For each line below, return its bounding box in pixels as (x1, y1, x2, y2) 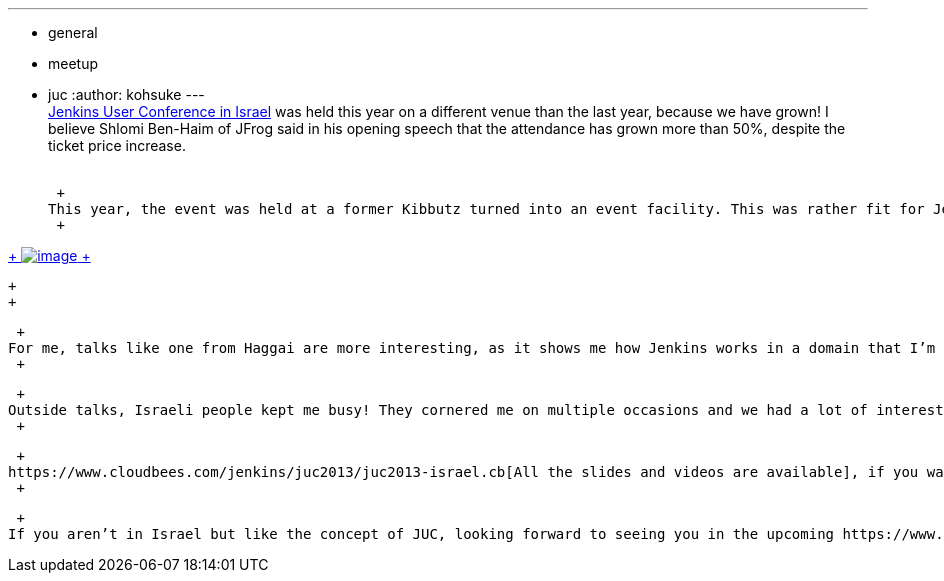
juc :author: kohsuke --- (48, 86, 205, 103)
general (48, 24, 98, 41)
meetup (48, 55, 99, 72)
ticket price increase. (48, 137, 186, 154)
